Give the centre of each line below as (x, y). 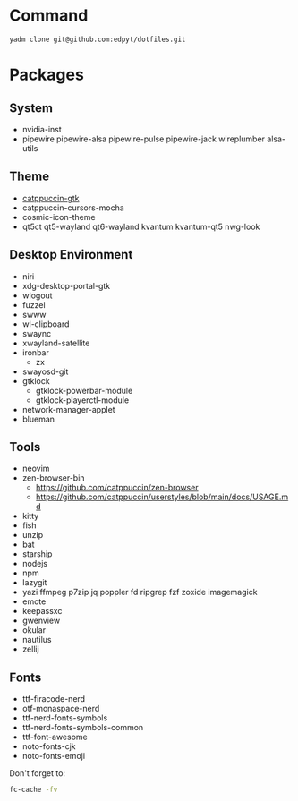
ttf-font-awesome (55, 737)
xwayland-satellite (56, 343)
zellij (31, 649)
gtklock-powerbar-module (84, 390)
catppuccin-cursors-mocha (73, 208)
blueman (38, 419)
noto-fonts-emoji (54, 756)
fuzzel (34, 304)
